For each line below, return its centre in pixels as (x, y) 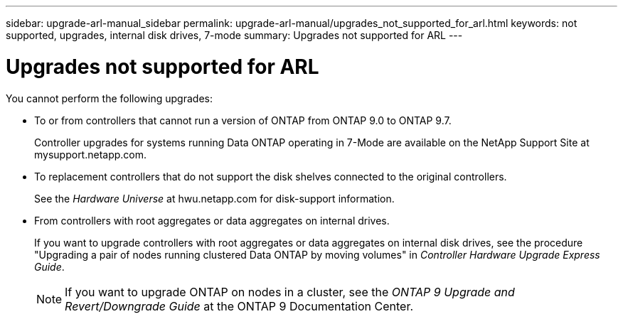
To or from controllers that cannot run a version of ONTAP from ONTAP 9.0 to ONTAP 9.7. (243, 120)
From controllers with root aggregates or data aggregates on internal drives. (212, 220)
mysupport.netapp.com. (91, 154)
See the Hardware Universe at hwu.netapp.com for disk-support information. (214, 198)
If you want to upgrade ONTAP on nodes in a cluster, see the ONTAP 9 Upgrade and (290, 292)
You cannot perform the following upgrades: (109, 98)
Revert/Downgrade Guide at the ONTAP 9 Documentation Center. (239, 306)
